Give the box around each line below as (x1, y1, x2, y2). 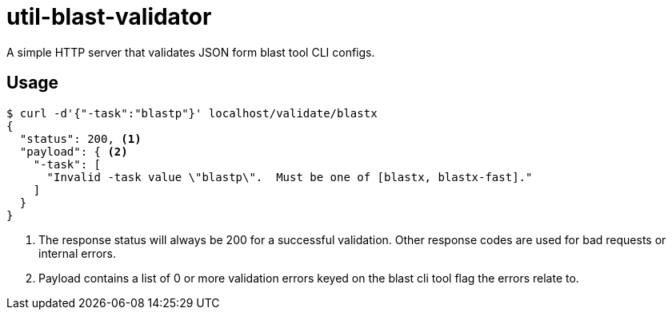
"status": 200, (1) (19, 132, 142, 145)
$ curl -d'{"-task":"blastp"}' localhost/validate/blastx (6, 106, 378, 120)
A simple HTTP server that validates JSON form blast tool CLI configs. (6, 45, 375, 59)
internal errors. (38, 246, 116, 260)
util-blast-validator (6, 3, 212, 30)
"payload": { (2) (19, 144, 128, 158)
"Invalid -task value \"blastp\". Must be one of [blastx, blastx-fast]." (46, 170, 533, 184)
